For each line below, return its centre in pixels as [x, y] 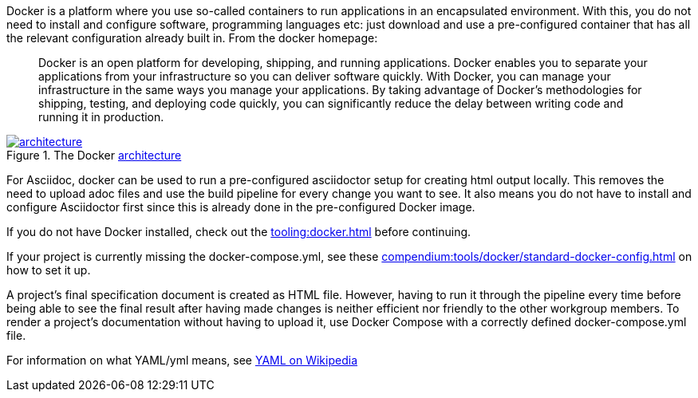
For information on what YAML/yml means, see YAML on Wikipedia [182, 360]
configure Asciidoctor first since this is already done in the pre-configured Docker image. [241, 207]
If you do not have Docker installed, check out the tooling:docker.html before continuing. [239, 232]
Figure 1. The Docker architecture [94, 155]
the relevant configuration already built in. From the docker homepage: [192, 38]
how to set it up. [49, 270]
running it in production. [101, 117]
